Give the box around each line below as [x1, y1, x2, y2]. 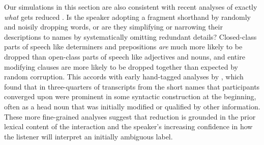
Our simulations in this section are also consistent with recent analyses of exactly [4, 2, 257, 12]
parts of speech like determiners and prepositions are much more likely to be [4, 41, 243, 52]
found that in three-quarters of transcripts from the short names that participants [4, 81, 260, 92]
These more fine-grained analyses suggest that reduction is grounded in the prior [4, 111, 256, 122]
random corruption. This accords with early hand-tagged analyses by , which [4, 71, 244, 82]
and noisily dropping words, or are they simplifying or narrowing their [4, 21, 223, 32]
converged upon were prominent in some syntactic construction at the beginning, [4, 91, 256, 102]
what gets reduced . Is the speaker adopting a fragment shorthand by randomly [4, 11, 251, 22]
